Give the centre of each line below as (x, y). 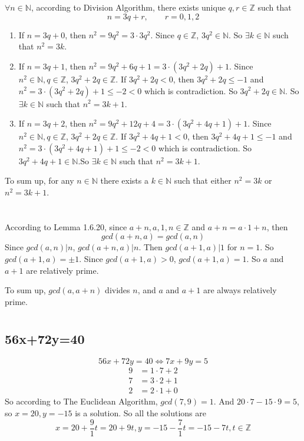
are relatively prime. (62, 270)
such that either (203, 180)
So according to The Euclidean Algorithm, (81, 401)
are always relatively (240, 290)
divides (118, 290)
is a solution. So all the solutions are (141, 412)
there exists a (124, 180)
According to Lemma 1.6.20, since (66, 226)
